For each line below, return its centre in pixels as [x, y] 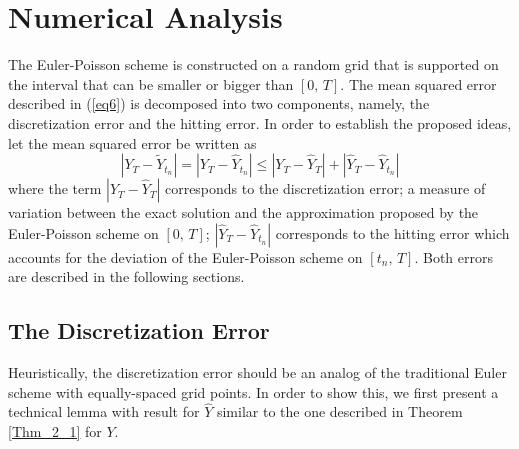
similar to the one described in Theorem [339, 411]
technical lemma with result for [104, 411]
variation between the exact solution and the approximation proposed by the [243, 212]
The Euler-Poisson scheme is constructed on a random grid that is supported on [253, 64]
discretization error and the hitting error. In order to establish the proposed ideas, [260, 122]
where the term [55, 188]
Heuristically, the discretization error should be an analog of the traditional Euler [257, 372]
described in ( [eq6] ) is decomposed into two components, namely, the [219, 103]
